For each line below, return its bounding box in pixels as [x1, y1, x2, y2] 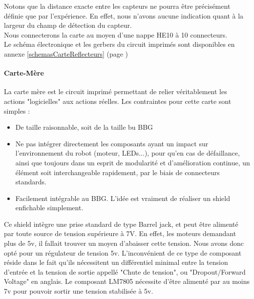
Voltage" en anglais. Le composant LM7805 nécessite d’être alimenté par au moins [4, 276, 250, 286]
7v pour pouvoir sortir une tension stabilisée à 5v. [4, 286, 153, 296]
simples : [4, 105, 30, 116]
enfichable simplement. [15, 202, 84, 213]
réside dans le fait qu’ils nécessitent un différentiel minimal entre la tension [4, 257, 228, 267]
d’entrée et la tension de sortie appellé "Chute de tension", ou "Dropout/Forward [4, 266, 246, 277]
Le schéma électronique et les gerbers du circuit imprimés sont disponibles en [4, 39, 235, 49]
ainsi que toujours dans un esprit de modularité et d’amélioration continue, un [15, 157, 250, 167]
